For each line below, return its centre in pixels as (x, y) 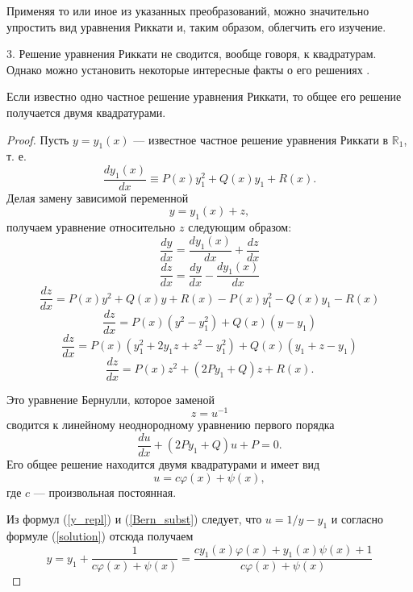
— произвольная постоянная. (105, 492)
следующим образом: (240, 227)
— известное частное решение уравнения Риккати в (261, 139)
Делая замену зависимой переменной (98, 197)
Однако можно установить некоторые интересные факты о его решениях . (188, 69)
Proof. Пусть (38, 139)
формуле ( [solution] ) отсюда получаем (100, 535)
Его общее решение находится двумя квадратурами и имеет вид (163, 464)
